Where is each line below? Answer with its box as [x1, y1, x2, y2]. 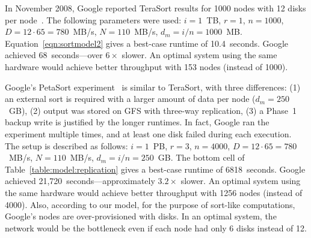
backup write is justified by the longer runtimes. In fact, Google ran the [5, 116, 269, 128]
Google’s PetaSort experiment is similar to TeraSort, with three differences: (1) [5, 80, 301, 93]
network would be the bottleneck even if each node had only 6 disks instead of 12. [5, 221, 307, 234]
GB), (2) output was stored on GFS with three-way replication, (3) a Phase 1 [8, 104, 297, 116]
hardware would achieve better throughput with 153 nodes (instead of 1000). [5, 60, 288, 73]
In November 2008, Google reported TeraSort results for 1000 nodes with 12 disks [5, 2, 306, 14]
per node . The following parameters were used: [5, 13, 182, 26]
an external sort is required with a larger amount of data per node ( [5, 92, 256, 105]
